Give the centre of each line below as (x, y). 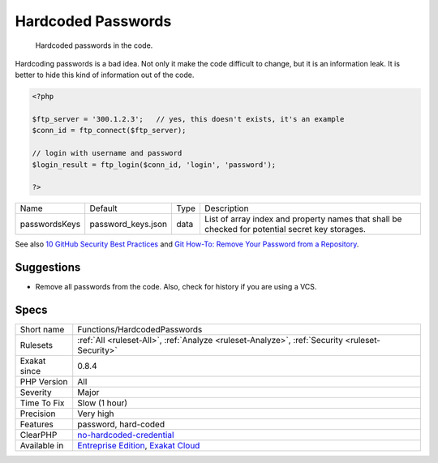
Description (226, 208)
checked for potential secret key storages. (285, 229)
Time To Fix (42, 403)
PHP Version (44, 382)
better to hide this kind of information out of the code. (105, 75)
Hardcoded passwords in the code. (94, 45)
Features (37, 424)
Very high (96, 414)
